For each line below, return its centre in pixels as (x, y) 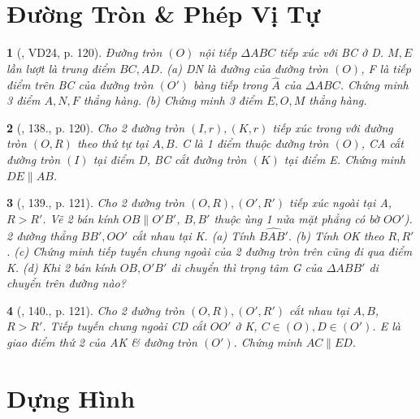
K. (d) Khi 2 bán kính (61, 267)
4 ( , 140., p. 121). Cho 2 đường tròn (96, 310)
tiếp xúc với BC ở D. (332, 52)
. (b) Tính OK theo (336, 235)
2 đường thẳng (42, 235)
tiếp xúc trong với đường (333, 127)
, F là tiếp (386, 68)
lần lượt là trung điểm (61, 68)
